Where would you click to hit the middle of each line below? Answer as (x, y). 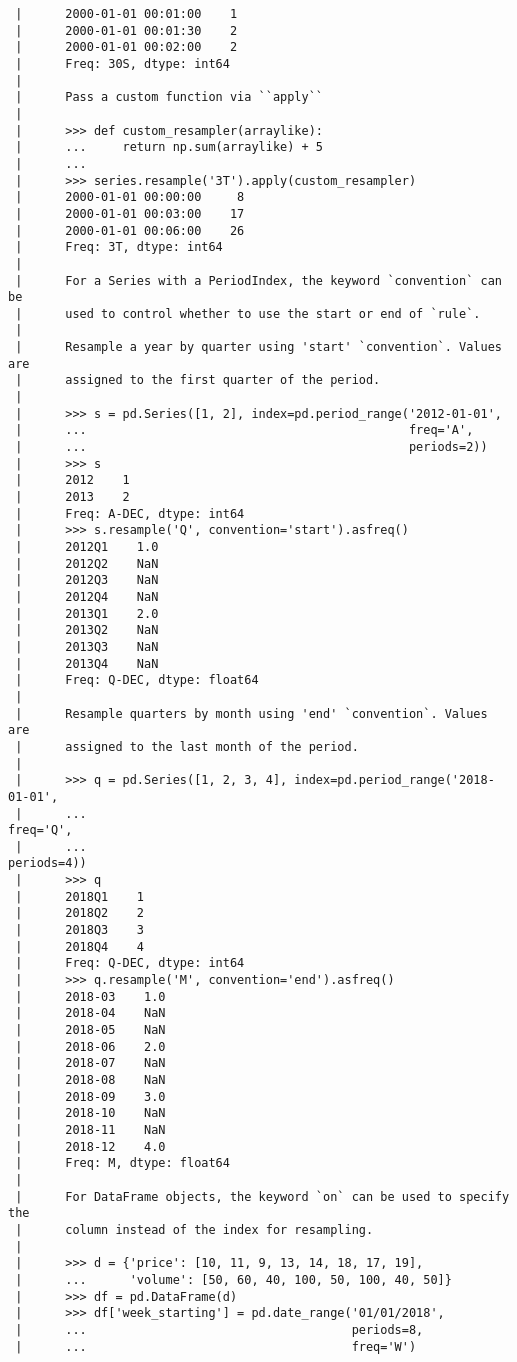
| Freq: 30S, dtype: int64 (122, 63)
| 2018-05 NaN (90, 1030)
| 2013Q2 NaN (87, 630)
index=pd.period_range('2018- (394, 780)
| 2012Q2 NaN (87, 563)
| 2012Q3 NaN (87, 580)
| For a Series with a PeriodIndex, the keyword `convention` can (258, 280)
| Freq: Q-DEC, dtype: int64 (130, 963)
